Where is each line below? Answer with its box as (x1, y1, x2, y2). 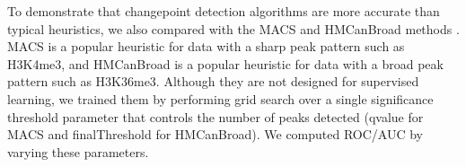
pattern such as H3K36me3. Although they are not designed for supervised (7, 72, 419, 91)
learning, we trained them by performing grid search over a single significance (7, 89, 434, 108)
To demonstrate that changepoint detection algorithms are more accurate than (7, 2, 440, 20)
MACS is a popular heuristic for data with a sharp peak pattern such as (7, 37, 405, 56)
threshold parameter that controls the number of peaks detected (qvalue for (7, 107, 424, 126)
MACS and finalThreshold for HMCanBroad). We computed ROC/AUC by (7, 125, 424, 144)
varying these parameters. (7, 142, 149, 161)
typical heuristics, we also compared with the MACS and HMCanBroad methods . (7, 19, 460, 38)
